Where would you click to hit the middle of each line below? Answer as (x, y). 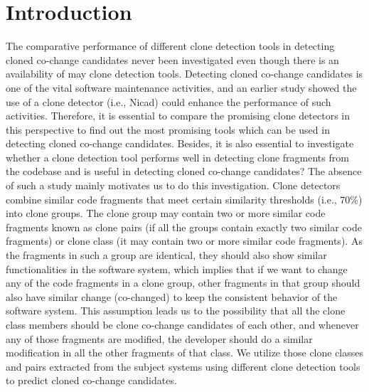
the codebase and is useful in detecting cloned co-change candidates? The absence (184, 171)
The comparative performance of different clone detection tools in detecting (170, 46)
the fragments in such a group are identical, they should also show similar (166, 255)
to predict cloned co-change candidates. (91, 380)
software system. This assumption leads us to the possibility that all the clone (176, 311)
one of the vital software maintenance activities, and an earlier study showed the (181, 87)
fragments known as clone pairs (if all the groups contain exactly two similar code (184, 227)
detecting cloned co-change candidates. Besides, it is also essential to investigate (180, 143)
